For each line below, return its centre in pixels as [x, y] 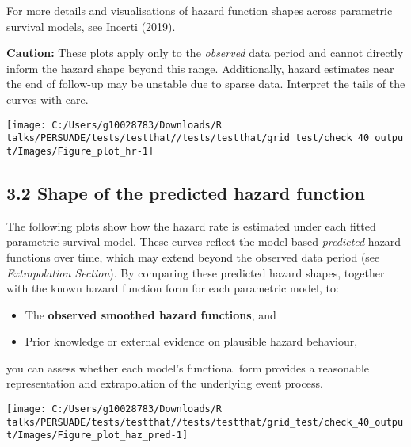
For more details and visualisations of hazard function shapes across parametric [200, 10]
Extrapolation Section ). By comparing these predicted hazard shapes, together [196, 272]
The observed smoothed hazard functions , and [150, 314]
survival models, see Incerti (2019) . [91, 26]
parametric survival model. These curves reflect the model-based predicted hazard [204, 241]
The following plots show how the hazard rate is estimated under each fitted [191, 225]
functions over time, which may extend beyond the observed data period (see [193, 256]
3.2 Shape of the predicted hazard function [186, 192]
